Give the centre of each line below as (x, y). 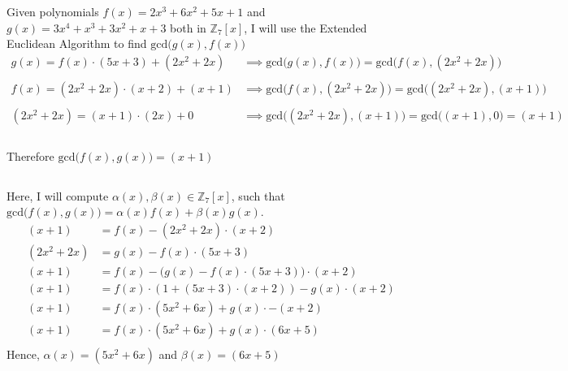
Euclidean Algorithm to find (77, 43)
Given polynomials (53, 12)
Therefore (30, 155)
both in (188, 27)
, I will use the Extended (306, 27)
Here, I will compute (58, 195)
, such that (258, 195)
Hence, (23, 354)
